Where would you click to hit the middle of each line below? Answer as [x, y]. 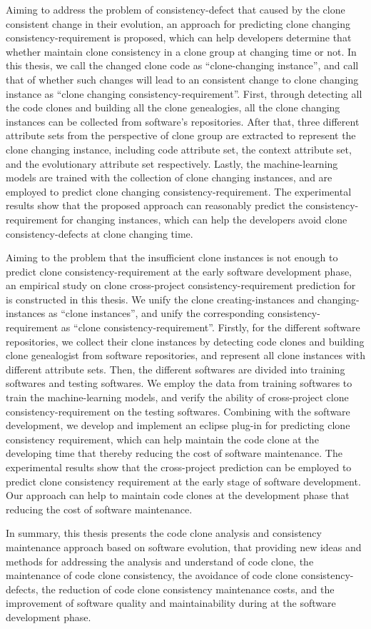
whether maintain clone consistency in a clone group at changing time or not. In [181, 51]
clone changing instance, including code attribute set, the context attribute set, [179, 149]
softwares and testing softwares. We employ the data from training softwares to [179, 383]
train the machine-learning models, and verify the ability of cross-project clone [177, 397]
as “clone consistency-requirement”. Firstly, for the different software [210, 327]
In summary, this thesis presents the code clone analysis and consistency [164, 533]
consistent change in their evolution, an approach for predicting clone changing [178, 23]
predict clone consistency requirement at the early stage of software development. [183, 481]
